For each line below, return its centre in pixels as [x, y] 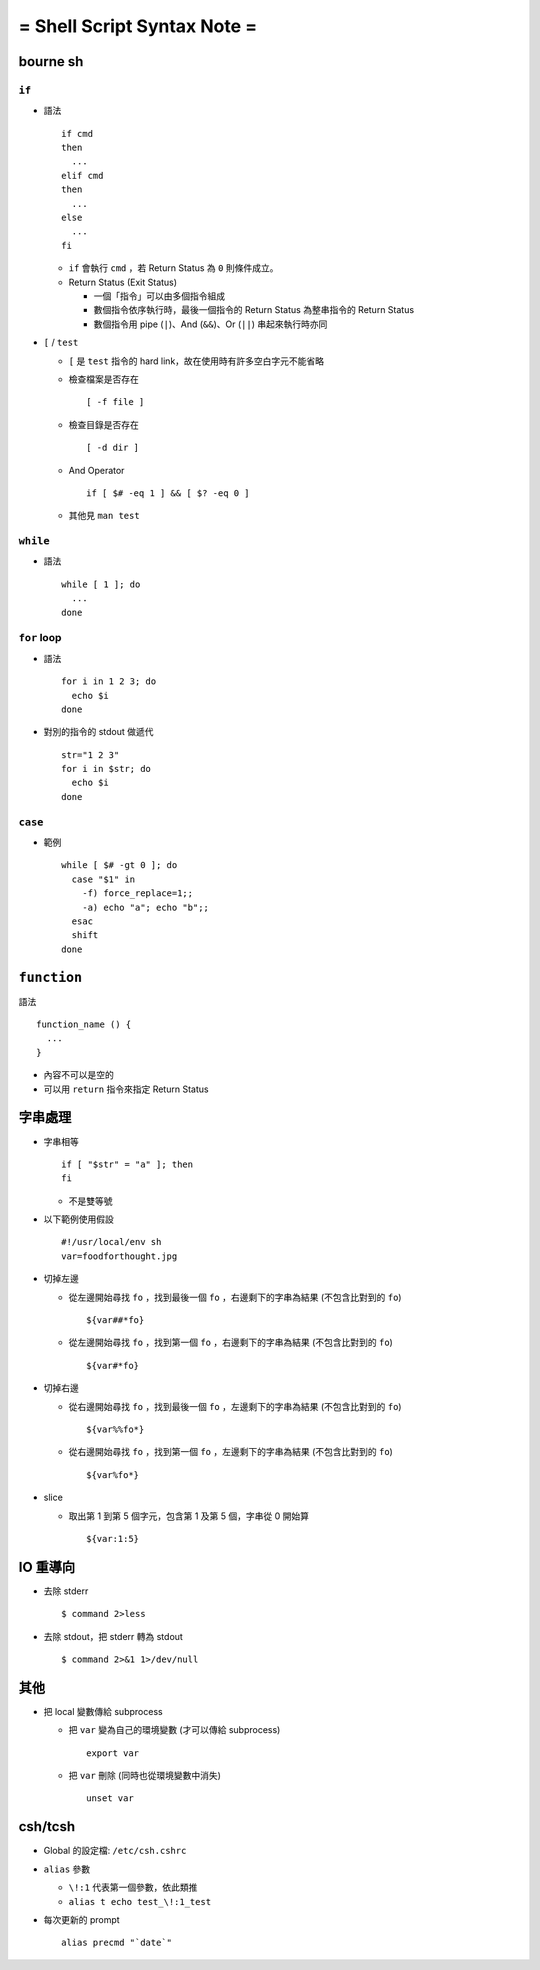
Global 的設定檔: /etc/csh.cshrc [115, 1851]
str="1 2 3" [90, 754]
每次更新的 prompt [81, 1919]
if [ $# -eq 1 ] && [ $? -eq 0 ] [168, 493]
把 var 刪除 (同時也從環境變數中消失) [145, 1776]
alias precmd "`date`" [117, 1943]
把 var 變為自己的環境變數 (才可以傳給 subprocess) [174, 1730]
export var [113, 1753]
